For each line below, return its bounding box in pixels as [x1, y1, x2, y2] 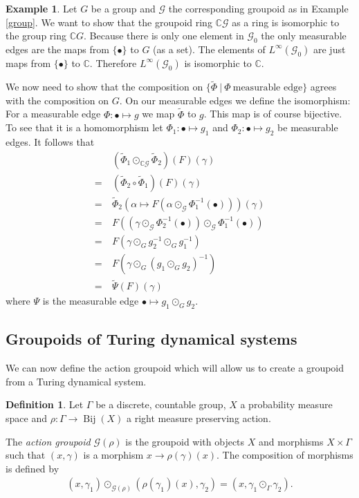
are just [313, 41, 346, 56]
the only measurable [261, 28, 347, 43]
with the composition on [6, 93, 109, 107]
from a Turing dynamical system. [6, 374, 147, 388]
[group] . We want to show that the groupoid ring [6, 15, 212, 29]
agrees [310, 79, 337, 94]
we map [142, 106, 175, 121]
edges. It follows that [6, 135, 95, 149]
